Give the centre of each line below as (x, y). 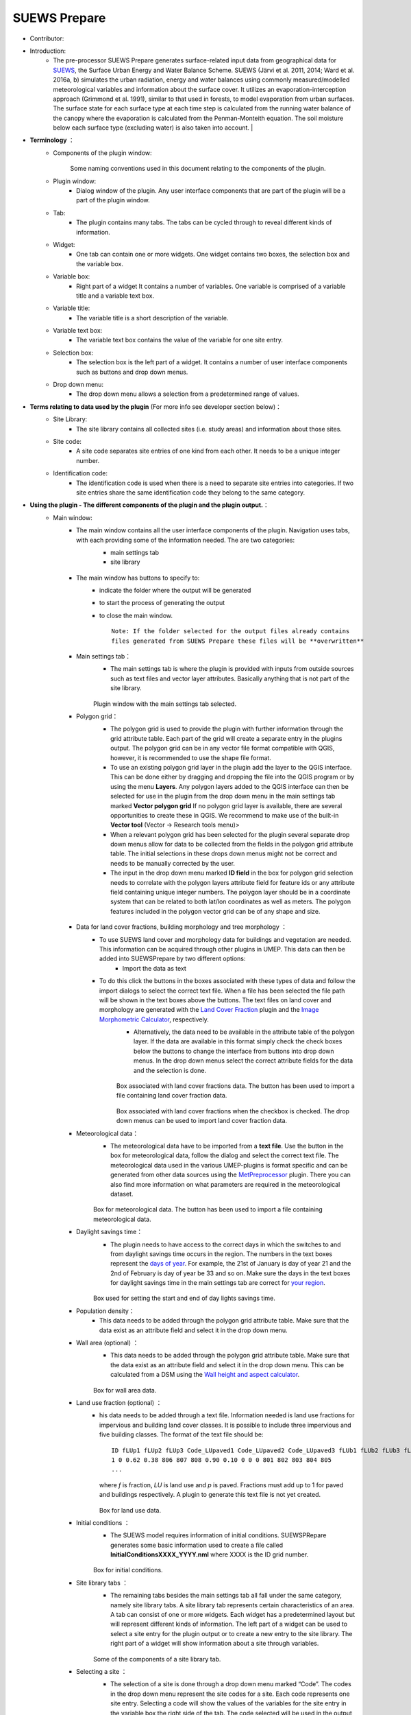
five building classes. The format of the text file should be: (182, 1434)
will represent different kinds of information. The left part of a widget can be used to (229, 1624)
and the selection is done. (170, 1070)
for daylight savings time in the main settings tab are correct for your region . (218, 1283)
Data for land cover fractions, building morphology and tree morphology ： (182, 927)
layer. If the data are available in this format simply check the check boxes (238, 1041)
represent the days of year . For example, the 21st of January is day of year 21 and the (231, 1264)
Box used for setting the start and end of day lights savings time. (184, 1298)
